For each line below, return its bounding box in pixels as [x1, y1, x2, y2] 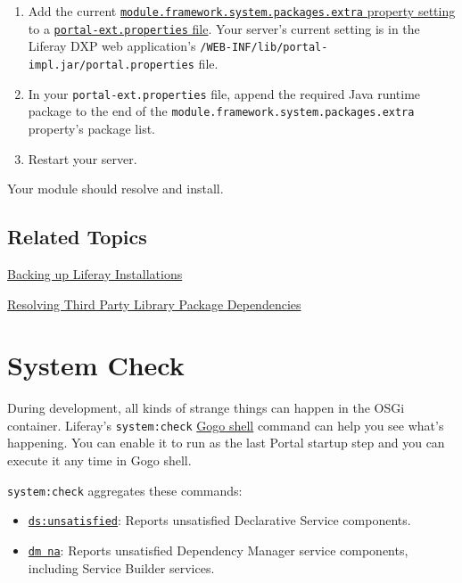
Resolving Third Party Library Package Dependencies [7, 294, 301, 313]
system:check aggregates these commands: [7, 480, 243, 499]
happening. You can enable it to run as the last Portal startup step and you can [7, 433, 445, 452]
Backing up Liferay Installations [7, 264, 183, 283]
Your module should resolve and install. [7, 179, 224, 198]
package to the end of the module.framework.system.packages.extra [28, 102, 415, 120]
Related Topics [7, 223, 147, 250]
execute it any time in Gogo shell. [7, 451, 192, 470]
